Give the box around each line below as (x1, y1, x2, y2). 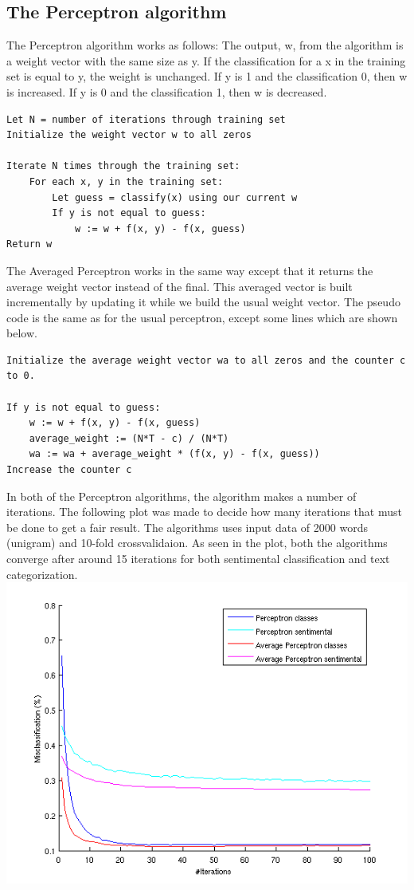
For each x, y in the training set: (29, 175, 224, 187)
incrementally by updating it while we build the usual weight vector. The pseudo (6, 293, 400, 310)
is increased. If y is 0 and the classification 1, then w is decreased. (6, 83, 327, 100)
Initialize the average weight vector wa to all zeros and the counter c (6, 354, 406, 366)
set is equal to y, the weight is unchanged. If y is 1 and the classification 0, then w (6, 68, 408, 85)
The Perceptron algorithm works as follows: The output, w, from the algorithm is (6, 37, 404, 53)
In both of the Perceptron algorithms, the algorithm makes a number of (6, 487, 357, 504)
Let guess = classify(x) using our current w (52, 191, 298, 203)
